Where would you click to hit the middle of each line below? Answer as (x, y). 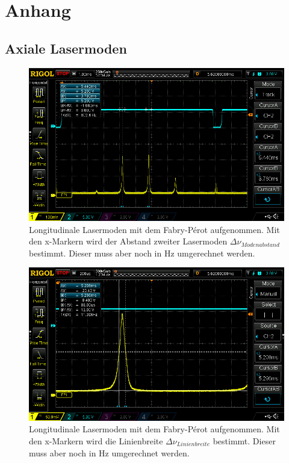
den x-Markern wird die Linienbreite (96, 440)
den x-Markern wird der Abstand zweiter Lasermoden (128, 241)
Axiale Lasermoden (66, 48)
